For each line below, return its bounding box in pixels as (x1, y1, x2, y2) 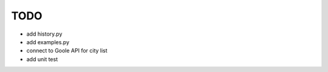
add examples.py (26, 38, 70, 45)
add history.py (26, 30, 63, 38)
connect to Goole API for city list (26, 47, 108, 54)
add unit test (26, 55, 58, 63)
